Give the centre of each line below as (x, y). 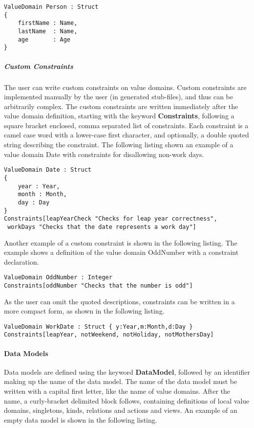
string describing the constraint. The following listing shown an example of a (119, 145)
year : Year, (39, 186)
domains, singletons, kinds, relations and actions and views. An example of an (121, 410)
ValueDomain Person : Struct (51, 7)
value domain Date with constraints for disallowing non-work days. (104, 154)
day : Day (34, 202)
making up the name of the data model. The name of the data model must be (121, 381)
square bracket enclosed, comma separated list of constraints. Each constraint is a (126, 125)
